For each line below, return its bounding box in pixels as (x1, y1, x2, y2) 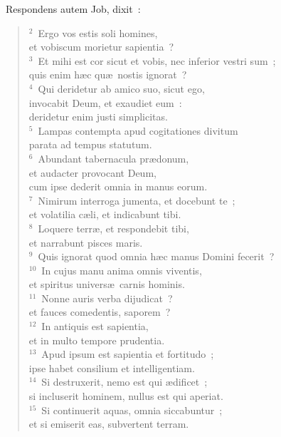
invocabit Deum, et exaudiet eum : (28, 95, 182, 110)
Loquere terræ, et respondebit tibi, (38, 220, 189, 235)
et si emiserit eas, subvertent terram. (28, 416, 189, 431)
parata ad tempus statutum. (28, 137, 152, 152)
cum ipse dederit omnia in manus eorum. (28, 179, 208, 194)
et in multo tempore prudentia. (28, 332, 165, 347)
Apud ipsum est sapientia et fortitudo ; (41, 346, 214, 361)
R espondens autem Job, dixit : (6, 1, 141, 16)
